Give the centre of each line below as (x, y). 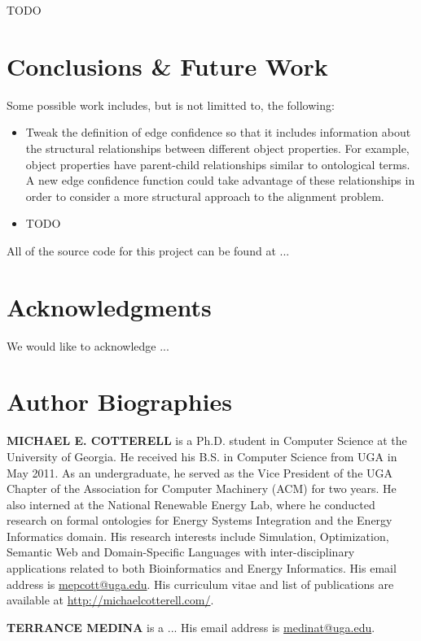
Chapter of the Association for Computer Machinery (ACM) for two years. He (202, 488)
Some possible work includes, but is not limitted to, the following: (171, 105)
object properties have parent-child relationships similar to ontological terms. (218, 164)
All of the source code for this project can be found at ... (148, 250)
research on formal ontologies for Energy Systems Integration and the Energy (200, 520)
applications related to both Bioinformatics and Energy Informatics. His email (202, 568)
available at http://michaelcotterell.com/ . (110, 600)
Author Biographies (119, 401)
